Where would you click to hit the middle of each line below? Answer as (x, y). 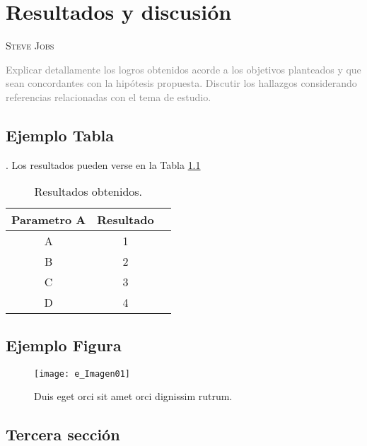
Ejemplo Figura (64, 345)
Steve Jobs (30, 46)
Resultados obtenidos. (88, 192)
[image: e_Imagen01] (82, 374)
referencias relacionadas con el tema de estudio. (109, 96)
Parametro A (49, 220)
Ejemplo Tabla (60, 135)
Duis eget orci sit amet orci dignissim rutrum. (133, 396)
